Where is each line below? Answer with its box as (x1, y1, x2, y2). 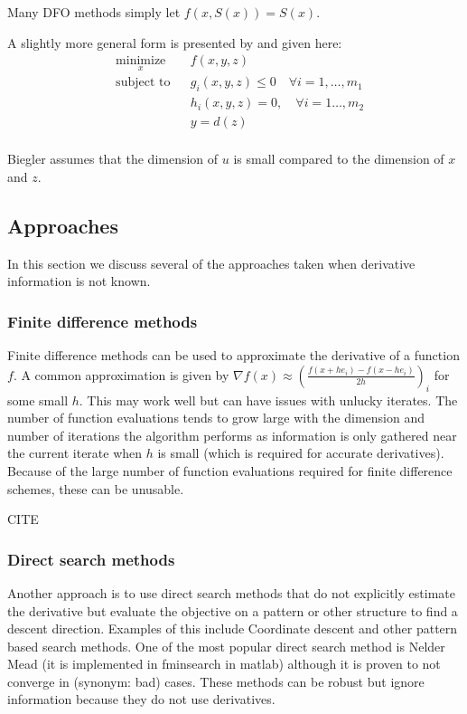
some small (7, 390, 69, 409)
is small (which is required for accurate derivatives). (157, 443, 444, 462)
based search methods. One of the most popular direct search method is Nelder (7, 636, 445, 655)
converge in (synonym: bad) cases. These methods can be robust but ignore (7, 671, 425, 690)
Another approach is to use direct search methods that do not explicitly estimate (7, 583, 455, 602)
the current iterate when (7, 443, 143, 462)
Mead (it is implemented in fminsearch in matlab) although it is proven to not (7, 654, 441, 673)
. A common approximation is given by (13, 365, 229, 384)
